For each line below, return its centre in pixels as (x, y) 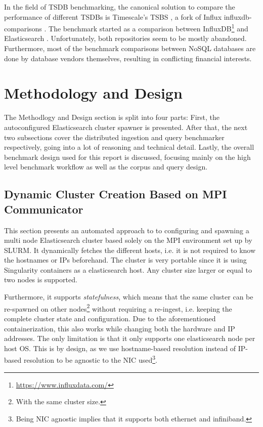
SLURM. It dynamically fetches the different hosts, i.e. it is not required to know (130, 250)
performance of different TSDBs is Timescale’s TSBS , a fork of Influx (113, 16)
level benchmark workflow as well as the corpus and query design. (106, 167)
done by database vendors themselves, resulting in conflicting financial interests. (128, 58)
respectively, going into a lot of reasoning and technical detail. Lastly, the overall (129, 147)
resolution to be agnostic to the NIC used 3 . (90, 359)
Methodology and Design (93, 93)
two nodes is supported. (41, 280)
